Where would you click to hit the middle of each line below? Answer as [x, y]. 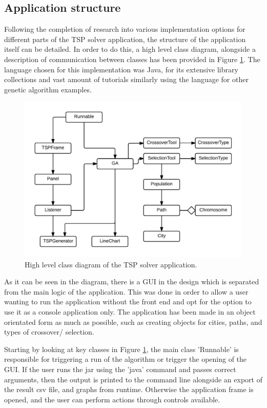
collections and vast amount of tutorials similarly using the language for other [126, 79]
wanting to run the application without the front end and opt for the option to [128, 302]
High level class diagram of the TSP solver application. [111, 264]
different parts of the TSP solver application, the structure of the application [125, 39]
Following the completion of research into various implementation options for [125, 29]
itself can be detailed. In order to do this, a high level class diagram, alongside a [130, 49]
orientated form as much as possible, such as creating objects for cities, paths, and [133, 322]
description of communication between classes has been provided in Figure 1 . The [132, 59]
